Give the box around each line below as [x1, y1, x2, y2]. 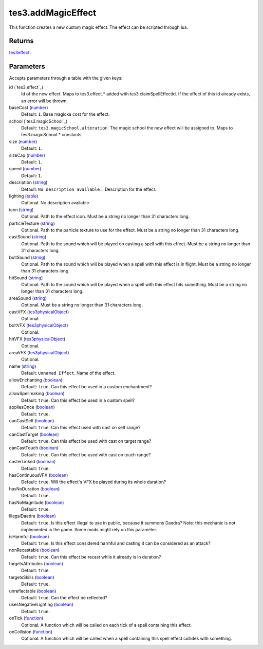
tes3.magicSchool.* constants [21, 132, 82, 138]
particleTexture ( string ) [9, 220, 56, 226]
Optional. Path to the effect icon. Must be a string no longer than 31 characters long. [21, 214, 190, 219]
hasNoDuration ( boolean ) [9, 486, 60, 491]
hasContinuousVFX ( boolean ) [9, 472, 68, 478]
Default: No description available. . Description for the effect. [21, 186, 157, 192]
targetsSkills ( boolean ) [9, 574, 55, 580]
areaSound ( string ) [9, 295, 47, 301]
